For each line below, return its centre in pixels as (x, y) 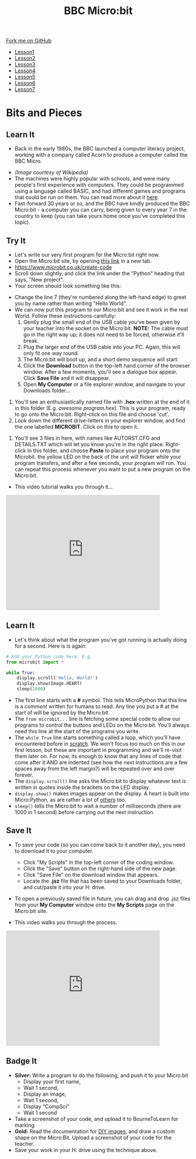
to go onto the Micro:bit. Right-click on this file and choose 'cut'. (92, 414)
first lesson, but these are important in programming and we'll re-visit (98, 750)
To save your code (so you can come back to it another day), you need (100, 845)
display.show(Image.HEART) (49, 683)
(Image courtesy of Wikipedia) (51, 172)
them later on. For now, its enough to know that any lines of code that (98, 756)
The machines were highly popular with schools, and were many (92, 179)
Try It (16, 240)
